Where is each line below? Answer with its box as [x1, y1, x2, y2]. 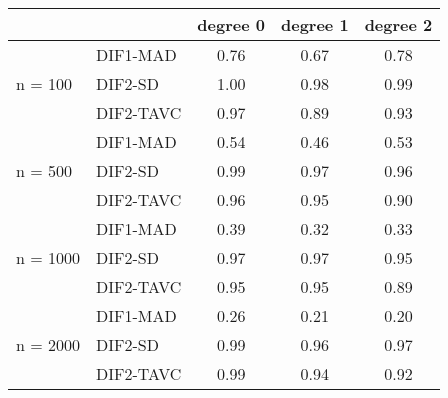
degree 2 [364, 13, 433, 36]
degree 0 [197, 13, 265, 36]
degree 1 [281, 13, 349, 36]
